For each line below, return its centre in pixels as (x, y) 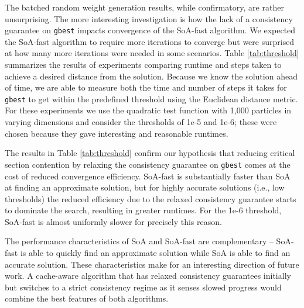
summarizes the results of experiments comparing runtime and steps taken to (143, 65)
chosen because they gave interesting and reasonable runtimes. (117, 133)
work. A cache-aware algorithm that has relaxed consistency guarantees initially (148, 276)
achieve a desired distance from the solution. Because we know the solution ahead (151, 76)
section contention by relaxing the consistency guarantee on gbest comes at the (148, 164)
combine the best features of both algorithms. (87, 298)
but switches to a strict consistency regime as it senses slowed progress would (143, 287)
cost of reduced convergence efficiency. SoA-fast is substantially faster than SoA (148, 176)
